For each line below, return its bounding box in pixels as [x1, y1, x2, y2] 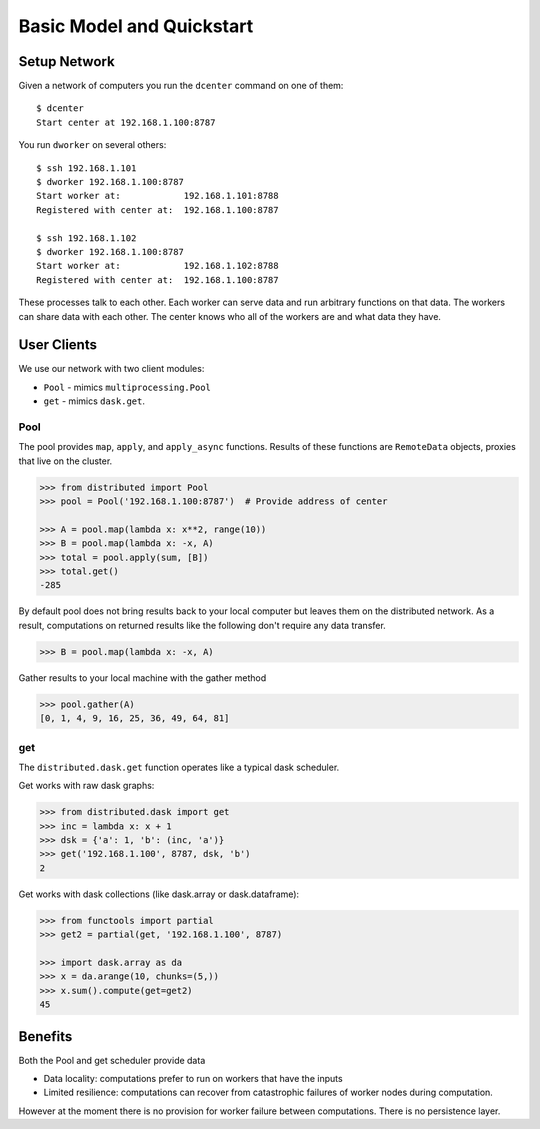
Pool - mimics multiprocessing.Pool [43, 381, 212, 393]
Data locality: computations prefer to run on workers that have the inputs [43, 1073, 344, 1085]
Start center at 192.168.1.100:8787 [36, 116, 216, 128]
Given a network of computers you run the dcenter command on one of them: [18, 80, 344, 92]
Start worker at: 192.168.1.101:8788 [36, 190, 279, 202]
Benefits [18, 1028, 73, 1045]
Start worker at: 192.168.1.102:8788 [36, 260, 279, 272]
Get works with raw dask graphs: [18, 780, 155, 792]
